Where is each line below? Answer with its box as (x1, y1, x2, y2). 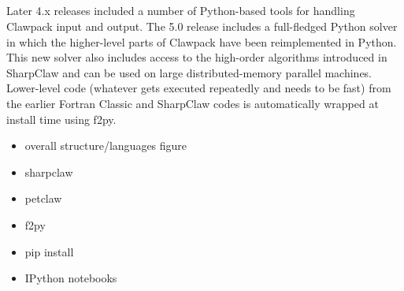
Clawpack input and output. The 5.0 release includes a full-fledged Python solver (6, 17, 398, 34)
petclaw (24, 190, 62, 207)
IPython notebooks (24, 270, 117, 286)
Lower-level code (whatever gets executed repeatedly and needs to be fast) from (6, 80, 391, 96)
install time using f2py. (6, 110, 117, 127)
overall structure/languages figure (24, 137, 187, 154)
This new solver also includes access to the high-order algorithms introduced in (6, 49, 387, 65)
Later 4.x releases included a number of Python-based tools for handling (6, 2, 355, 19)
